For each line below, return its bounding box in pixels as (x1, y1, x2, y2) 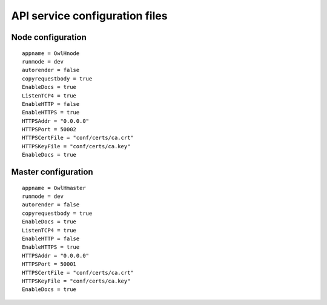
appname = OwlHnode (22, 50, 80, 57)
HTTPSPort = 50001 (22, 261, 77, 267)
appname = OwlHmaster (22, 185, 86, 191)
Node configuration (11, 32, 87, 42)
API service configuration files (11, 9, 168, 22)
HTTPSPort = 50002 (22, 126, 77, 133)
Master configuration (11, 167, 93, 177)
